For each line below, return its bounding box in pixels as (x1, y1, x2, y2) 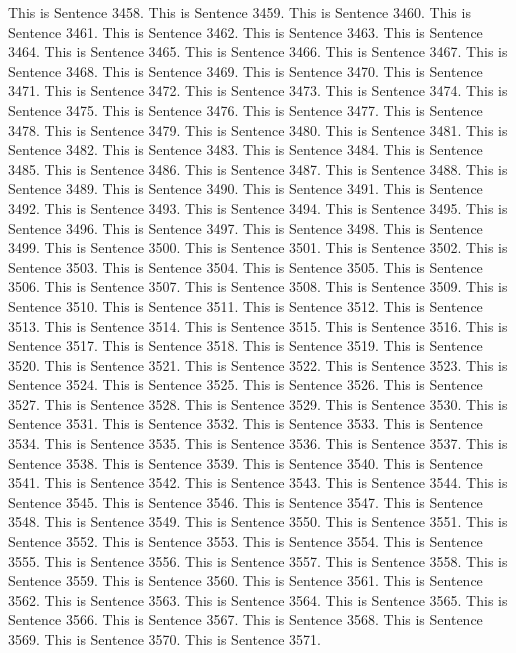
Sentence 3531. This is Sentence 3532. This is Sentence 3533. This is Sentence (8, 413, 483, 434)
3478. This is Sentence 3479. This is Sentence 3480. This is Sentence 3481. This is (8, 119, 508, 140)
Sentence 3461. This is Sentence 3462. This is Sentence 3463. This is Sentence (8, 21, 483, 42)
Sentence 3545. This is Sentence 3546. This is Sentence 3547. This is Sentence (8, 491, 483, 512)
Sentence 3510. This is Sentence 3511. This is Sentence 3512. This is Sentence (8, 295, 483, 316)
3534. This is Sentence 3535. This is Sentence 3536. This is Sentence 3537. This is (8, 433, 508, 454)
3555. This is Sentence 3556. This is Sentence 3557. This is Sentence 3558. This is (8, 550, 508, 571)
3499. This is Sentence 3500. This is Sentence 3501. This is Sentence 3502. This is (8, 237, 508, 258)
